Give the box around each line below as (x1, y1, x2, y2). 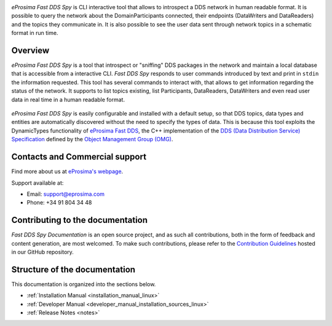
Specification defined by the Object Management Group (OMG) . (11, 136, 173, 143)
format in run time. (11, 29, 58, 37)
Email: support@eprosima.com (26, 190, 105, 198)
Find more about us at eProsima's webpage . (11, 168, 124, 175)
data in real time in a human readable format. (11, 96, 125, 103)
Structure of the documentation (11, 264, 135, 274)
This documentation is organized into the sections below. (11, 280, 156, 288)
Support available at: (11, 179, 64, 187)
